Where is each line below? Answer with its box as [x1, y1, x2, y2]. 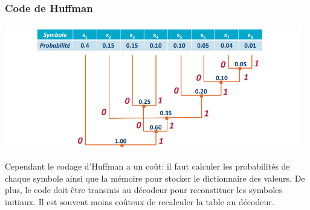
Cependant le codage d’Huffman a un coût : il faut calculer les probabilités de [5, 160, 290, 173]
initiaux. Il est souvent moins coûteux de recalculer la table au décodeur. [5, 195, 274, 208]
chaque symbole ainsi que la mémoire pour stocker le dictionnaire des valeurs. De [5, 171, 305, 184]
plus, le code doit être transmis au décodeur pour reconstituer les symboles [5, 183, 282, 196]
